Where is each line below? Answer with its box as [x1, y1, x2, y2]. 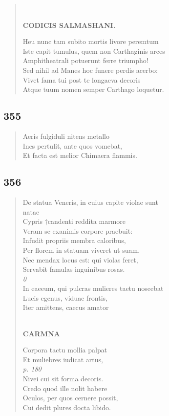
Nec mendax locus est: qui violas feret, [22, 254, 138, 264]
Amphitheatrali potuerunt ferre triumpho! [22, 55, 148, 66]
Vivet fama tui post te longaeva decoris [22, 74, 141, 85]
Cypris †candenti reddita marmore [22, 216, 126, 226]
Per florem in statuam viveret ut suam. [22, 244, 140, 255]
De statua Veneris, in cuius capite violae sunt [22, 197, 158, 207]
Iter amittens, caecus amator [22, 302, 109, 312]
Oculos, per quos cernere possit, [22, 393, 118, 403]
